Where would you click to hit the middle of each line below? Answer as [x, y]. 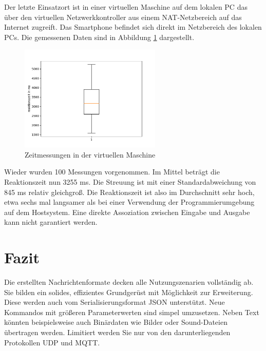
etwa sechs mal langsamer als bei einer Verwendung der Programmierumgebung [129, 202]
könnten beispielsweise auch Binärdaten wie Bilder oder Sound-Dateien [116, 322]
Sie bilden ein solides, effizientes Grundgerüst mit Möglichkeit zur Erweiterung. [129, 292]
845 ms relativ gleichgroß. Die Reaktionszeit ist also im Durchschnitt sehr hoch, [129, 192]
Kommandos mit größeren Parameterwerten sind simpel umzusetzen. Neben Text [132, 312]
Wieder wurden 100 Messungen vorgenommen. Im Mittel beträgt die [112, 172]
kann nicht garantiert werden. [51, 222]
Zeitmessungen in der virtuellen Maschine [90, 154]
